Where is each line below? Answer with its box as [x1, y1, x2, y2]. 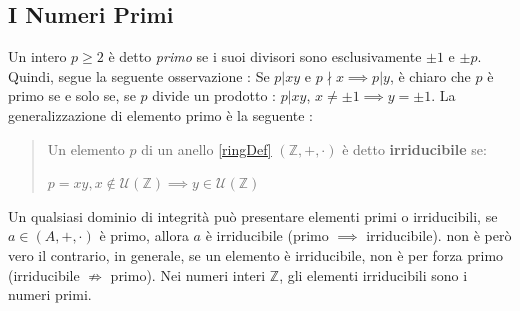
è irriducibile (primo [205, 225, 329, 246]
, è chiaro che [389, 65, 471, 86]
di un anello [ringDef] [141, 138, 272, 159]
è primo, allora [99, 225, 189, 246]
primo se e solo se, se [8, 85, 136, 106]
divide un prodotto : [152, 85, 276, 106]
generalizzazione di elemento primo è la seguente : [8, 104, 313, 125]
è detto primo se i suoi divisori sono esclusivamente [108, 46, 422, 67]
